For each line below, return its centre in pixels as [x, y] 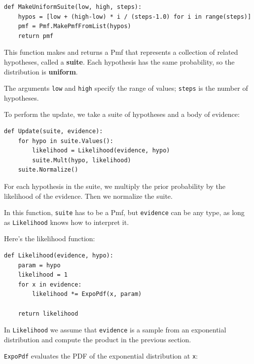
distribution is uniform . [41, 71]
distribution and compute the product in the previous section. [98, 339]
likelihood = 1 [43, 275]
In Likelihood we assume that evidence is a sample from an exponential [115, 330]
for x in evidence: [50, 284]
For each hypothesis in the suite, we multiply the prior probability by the [115, 186]
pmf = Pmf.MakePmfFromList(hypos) [74, 26]
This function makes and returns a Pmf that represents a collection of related [121, 52]
